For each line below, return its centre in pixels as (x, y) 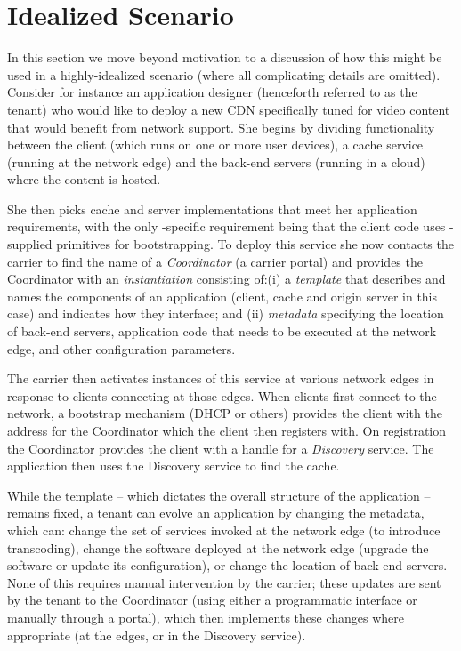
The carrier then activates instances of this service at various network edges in (221, 378)
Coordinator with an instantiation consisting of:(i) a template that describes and (226, 279)
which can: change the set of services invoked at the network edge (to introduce (224, 530)
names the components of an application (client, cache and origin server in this (222, 296)
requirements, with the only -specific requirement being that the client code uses (226, 226)
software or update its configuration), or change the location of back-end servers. (227, 565)
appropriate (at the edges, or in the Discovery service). (157, 635)
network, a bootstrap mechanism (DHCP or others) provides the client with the (225, 413)
